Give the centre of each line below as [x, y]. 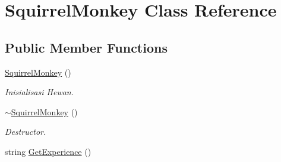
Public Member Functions [86, 47]
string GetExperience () [48, 151]
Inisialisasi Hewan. [40, 92]
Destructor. [26, 132]
